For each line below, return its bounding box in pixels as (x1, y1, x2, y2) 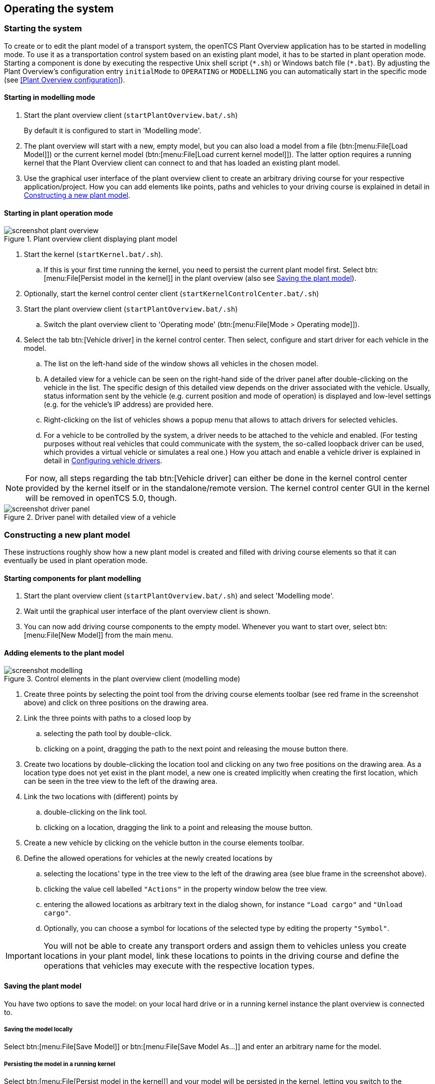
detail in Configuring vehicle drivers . (44, 456, 163, 465)
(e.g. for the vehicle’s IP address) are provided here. (44, 400, 214, 409)
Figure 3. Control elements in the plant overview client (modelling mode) (4, 674, 241, 683)
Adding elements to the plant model (4, 648, 124, 657)
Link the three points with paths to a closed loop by (24, 714, 191, 723)
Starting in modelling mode (4, 93, 95, 102)
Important (5, 951, 42, 961)
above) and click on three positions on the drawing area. (24, 698, 208, 707)
